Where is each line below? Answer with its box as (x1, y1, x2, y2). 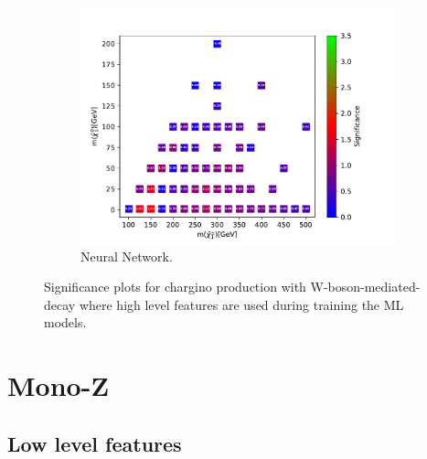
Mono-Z (7, 367, 110, 404)
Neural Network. (80, 246, 173, 265)
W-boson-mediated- (310, 277, 421, 296)
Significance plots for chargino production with (44, 277, 306, 296)
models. (44, 313, 87, 332)
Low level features (7, 429, 182, 457)
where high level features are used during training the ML (79, 294, 404, 314)
